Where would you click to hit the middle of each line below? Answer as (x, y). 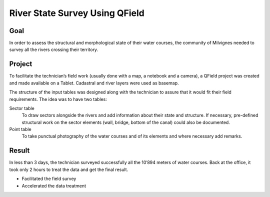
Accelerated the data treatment (54, 185)
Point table (20, 129)
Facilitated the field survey (49, 179)
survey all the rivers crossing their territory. (54, 49)
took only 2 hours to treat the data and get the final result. (69, 169)
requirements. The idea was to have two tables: (58, 99)
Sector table (22, 108)
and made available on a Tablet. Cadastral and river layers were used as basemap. (94, 83)
